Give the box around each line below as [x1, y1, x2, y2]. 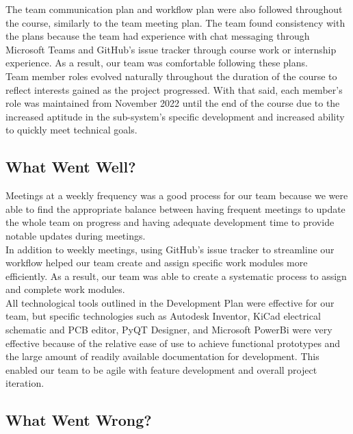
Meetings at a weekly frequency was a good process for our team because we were [5, 188, 348, 203]
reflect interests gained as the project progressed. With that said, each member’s [5, 82, 343, 97]
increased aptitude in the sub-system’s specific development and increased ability [5, 109, 345, 123]
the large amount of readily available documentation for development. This [5, 349, 319, 363]
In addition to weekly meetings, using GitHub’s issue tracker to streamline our [5, 242, 335, 256]
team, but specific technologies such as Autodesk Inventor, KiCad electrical [5, 309, 321, 323]
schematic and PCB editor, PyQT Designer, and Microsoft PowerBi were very [5, 322, 332, 337]
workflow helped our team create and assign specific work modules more [5, 255, 308, 270]
